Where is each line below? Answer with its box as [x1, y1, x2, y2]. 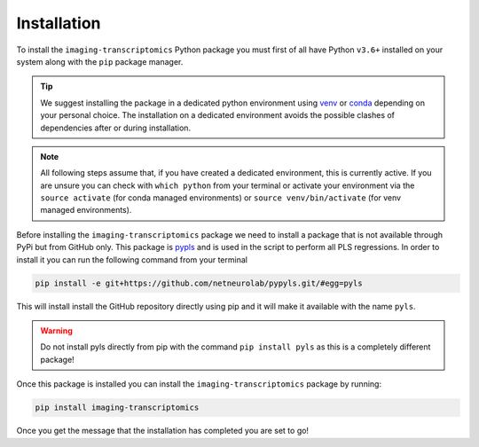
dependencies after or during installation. [40, 122, 191, 133]
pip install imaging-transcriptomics [35, 403, 200, 412]
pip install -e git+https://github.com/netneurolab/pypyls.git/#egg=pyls [35, 278, 363, 288]
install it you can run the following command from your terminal [16, 254, 248, 265]
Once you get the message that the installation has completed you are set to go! [16, 426, 310, 436]
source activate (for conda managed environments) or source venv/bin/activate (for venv [40, 192, 402, 203]
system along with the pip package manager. [16, 56, 184, 67]
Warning [40, 325, 73, 336]
